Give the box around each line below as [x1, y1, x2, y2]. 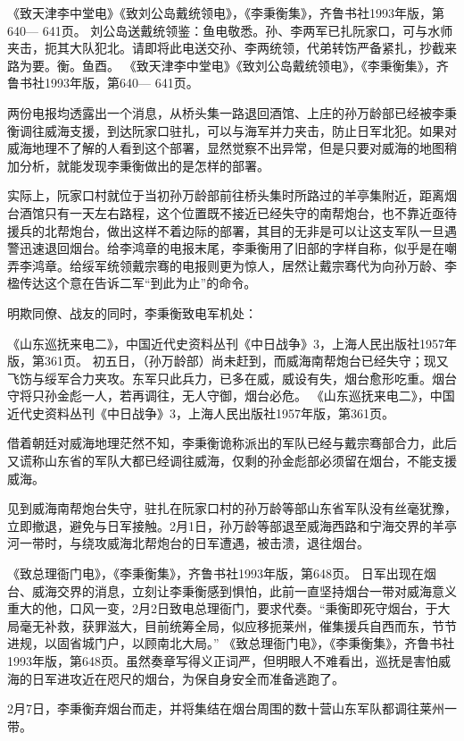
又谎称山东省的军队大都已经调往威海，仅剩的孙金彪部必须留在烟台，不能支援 [7, 451, 457, 470]
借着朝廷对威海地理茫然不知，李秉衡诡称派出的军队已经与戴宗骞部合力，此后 [7, 434, 457, 452]
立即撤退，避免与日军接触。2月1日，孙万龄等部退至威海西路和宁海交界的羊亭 [7, 516, 457, 535]
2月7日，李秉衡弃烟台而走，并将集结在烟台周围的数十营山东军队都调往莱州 [7, 699, 444, 718]
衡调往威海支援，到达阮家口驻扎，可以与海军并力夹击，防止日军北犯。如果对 [7, 121, 457, 139]
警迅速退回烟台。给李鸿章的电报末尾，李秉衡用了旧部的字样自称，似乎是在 [7, 239, 444, 257]
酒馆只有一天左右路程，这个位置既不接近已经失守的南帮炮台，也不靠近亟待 [19, 203, 457, 222]
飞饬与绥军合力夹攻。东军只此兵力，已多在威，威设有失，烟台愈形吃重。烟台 [7, 368, 457, 387]
